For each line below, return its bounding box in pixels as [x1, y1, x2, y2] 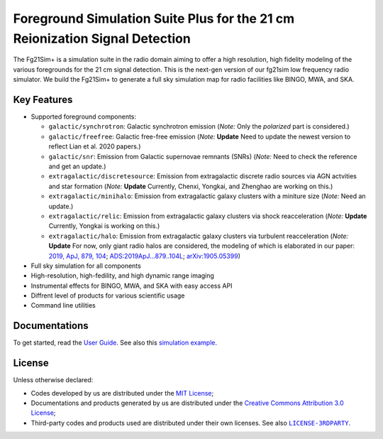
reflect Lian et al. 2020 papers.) [48, 142, 141, 151]
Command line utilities [30, 301, 96, 310]
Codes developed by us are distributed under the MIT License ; [30, 389, 214, 397]
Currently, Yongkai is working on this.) [48, 222, 160, 230]
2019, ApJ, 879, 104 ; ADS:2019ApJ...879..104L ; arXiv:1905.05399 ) [48, 251, 240, 260]
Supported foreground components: [30, 112, 137, 121]
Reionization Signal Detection [13, 31, 191, 46]
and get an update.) [48, 162, 106, 170]
